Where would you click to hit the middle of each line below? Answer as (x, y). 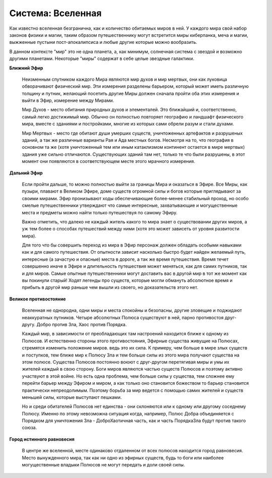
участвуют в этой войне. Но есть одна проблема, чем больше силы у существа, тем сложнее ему (128, 376)
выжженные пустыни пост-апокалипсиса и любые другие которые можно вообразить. (103, 42)
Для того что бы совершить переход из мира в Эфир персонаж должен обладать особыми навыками (132, 245)
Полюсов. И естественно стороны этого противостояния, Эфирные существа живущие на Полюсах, (130, 341)
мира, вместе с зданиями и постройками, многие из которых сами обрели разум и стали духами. (128, 124)
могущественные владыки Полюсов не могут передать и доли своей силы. (104, 465)
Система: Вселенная (55, 13)
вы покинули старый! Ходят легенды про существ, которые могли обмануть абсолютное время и (127, 280)
